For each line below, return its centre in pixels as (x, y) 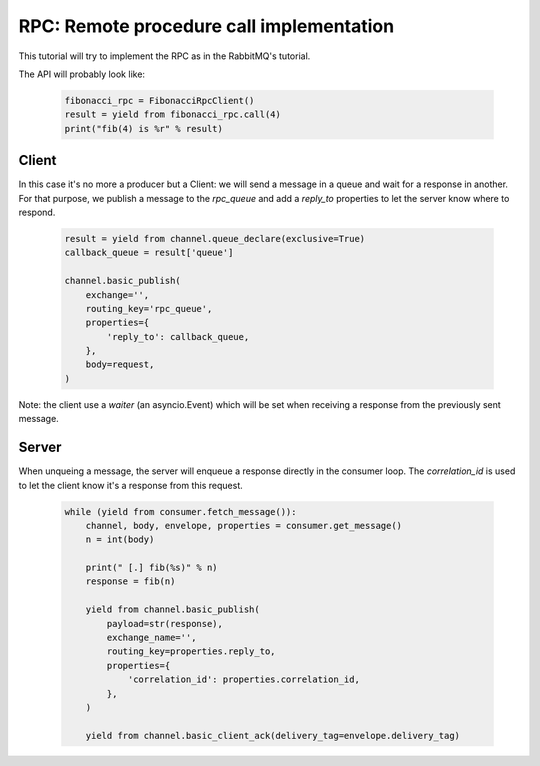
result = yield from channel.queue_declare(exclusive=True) (215, 238)
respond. (37, 212)
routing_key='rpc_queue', (149, 308)
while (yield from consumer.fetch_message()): (180, 511)
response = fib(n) (130, 581)
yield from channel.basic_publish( (172, 609)
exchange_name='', (151, 638)
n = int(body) (120, 539)
